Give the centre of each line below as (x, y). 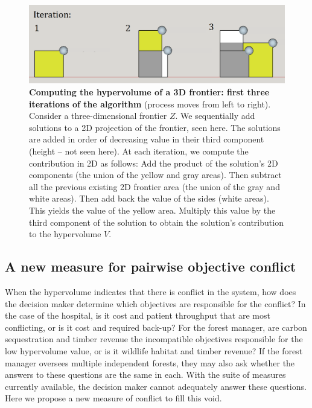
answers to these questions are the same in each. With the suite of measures (145, 375)
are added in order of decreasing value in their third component (147, 139)
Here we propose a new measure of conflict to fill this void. (113, 398)
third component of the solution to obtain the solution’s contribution (156, 222)
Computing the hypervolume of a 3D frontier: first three (149, 92)
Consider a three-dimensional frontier (98, 116)
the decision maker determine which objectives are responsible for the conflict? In (155, 303)
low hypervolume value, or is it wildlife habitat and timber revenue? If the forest (154, 350)
